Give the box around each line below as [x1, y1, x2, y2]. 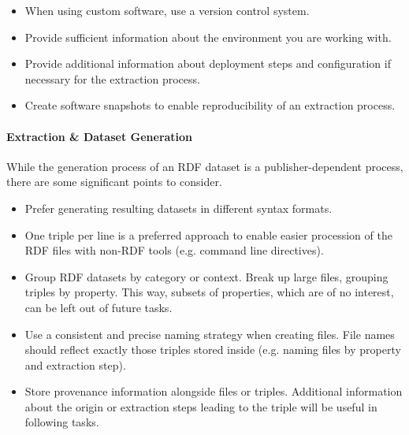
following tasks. [24, 414, 99, 430]
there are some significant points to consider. [6, 173, 222, 190]
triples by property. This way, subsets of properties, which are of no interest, [24, 284, 394, 300]
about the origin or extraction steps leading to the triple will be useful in [24, 398, 377, 415]
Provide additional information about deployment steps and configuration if [24, 55, 391, 72]
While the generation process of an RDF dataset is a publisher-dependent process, [6, 158, 403, 174]
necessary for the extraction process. [24, 70, 200, 87]
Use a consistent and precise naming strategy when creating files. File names [24, 325, 395, 342]
